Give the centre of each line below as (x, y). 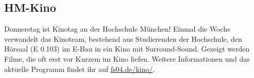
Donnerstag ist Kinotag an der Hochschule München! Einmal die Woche (117, 29)
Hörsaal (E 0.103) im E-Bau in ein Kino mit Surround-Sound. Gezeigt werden (127, 49)
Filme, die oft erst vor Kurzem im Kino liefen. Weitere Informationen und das (127, 58)
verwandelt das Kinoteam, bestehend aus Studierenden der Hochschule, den (123, 38)
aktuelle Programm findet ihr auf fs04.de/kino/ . (79, 69)
